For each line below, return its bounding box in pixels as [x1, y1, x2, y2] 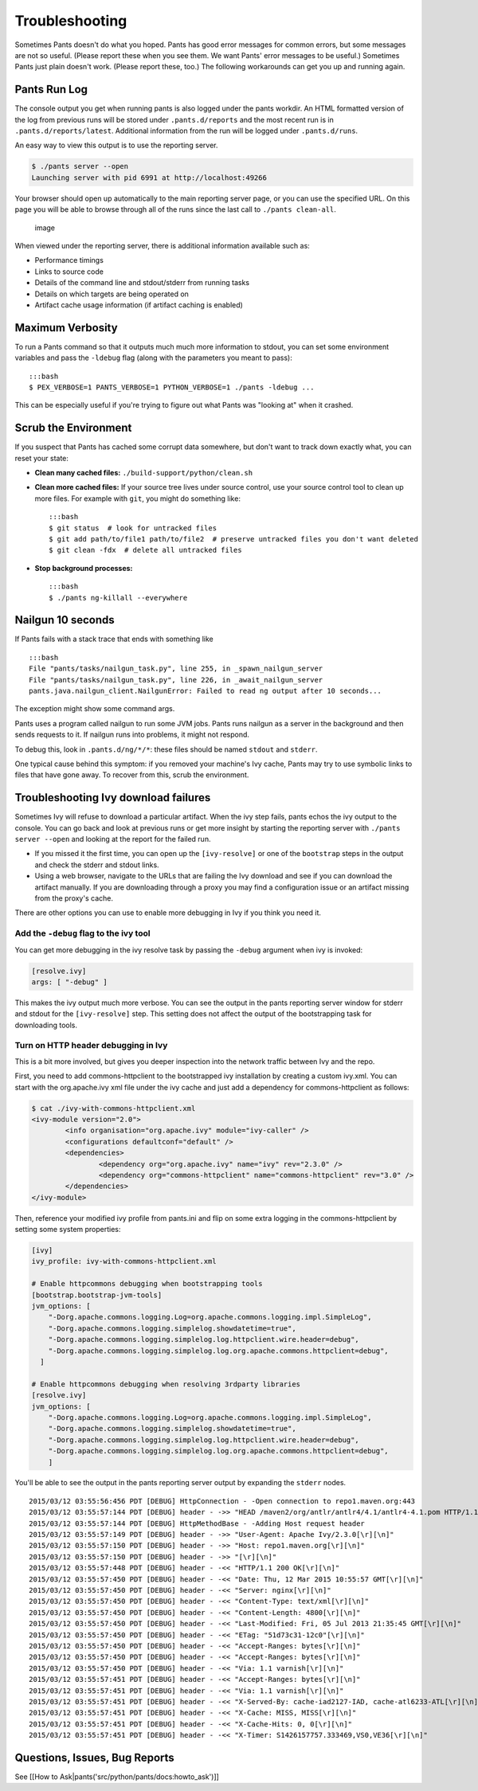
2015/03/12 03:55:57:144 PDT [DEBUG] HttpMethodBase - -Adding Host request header [29, 1519, 366, 1528]
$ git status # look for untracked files [49, 523, 217, 533]
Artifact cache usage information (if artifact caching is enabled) [34, 299, 243, 310]
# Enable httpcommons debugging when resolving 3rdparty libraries [31, 1379, 301, 1389]
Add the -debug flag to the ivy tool [14, 928, 151, 939]
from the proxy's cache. [34, 894, 113, 903]
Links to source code [34, 267, 104, 276]
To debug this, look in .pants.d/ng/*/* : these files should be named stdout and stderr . [14, 745, 318, 754]
